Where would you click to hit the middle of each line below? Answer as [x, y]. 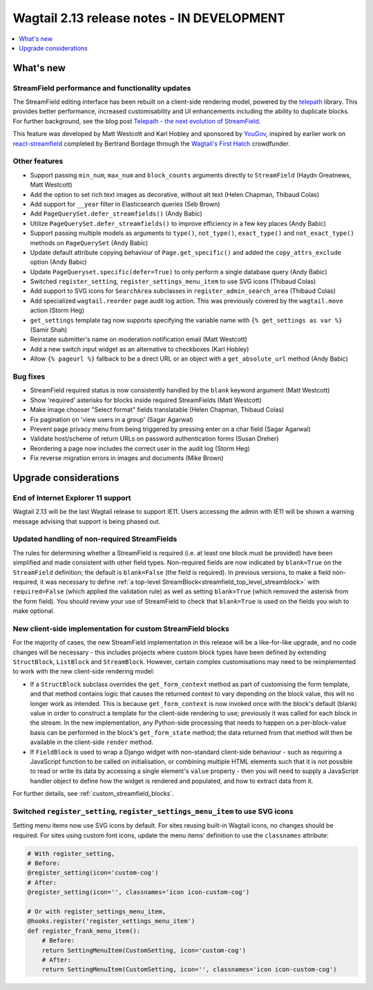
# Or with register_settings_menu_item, [96, 911]
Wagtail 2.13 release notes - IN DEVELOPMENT [149, 18]
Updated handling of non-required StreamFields [95, 539]
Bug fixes [29, 377]
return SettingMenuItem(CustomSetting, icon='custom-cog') [144, 950]
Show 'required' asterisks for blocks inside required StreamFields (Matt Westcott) [146, 400]
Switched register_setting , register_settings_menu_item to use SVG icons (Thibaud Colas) [173, 282]
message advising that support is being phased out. [87, 521]
